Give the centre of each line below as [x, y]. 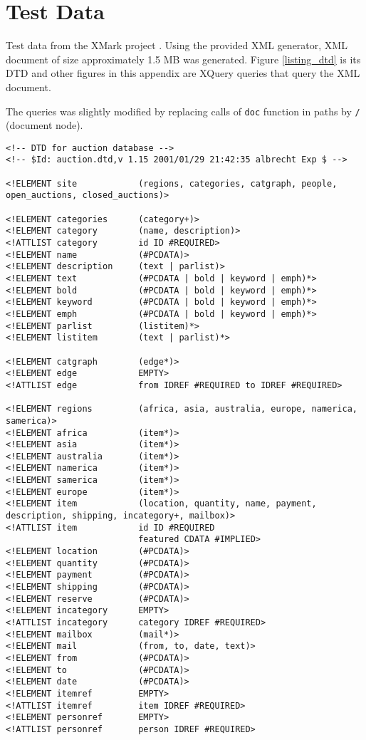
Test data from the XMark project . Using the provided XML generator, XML [177, 45]
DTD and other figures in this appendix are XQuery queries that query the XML [183, 73]
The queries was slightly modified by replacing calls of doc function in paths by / [183, 111]
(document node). [45, 125]
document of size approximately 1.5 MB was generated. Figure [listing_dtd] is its [183, 59]
